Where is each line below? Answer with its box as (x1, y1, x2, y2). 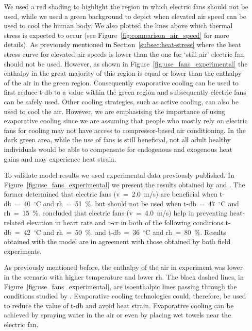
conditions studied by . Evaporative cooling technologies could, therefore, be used (4, 291, 246, 301)
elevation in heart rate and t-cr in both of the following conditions (26, 217, 223, 228)
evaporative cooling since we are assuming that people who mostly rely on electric (4, 116, 248, 126)
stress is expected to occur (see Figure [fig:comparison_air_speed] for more (4, 30, 229, 40)
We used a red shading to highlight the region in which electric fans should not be (4, 1, 248, 11)
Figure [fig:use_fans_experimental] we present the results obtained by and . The (4, 179, 245, 189)
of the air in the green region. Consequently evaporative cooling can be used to (4, 77, 239, 87)
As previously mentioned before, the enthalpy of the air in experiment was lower (4, 262, 243, 272)
